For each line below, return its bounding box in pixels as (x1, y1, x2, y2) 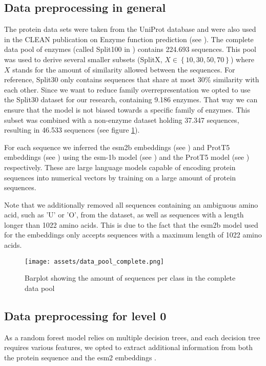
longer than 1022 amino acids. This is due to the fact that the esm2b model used (4, 219, 258, 230)
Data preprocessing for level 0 (4, 307, 167, 323)
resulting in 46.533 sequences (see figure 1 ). (4, 124, 140, 135)
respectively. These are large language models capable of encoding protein (4, 161, 236, 172)
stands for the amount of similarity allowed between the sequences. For (12, 64, 235, 75)
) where (230, 53, 254, 64)
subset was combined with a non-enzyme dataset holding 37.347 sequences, (4, 114, 239, 125)
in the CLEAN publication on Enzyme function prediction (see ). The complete (4, 33, 254, 44)
